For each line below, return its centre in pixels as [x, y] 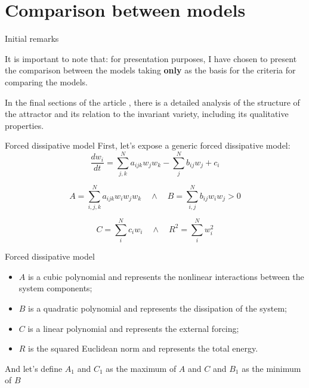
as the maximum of [141, 368]
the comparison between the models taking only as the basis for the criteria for [150, 70]
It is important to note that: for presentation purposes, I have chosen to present [151, 58]
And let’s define [34, 368]
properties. [24, 125]
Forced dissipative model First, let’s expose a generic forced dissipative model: [148, 145]
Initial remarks [32, 39]
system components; [55, 288]
